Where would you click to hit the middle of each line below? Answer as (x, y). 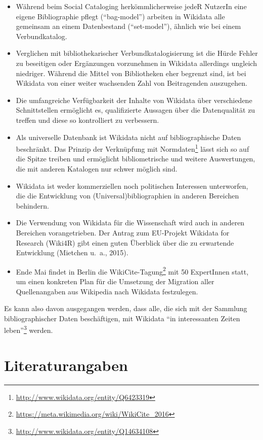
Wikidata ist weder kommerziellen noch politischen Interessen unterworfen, (132, 185)
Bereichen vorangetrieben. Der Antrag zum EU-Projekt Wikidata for (123, 232)
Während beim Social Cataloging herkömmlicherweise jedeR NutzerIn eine (131, 6)
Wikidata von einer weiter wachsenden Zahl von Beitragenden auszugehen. (131, 83)
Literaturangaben (66, 365)
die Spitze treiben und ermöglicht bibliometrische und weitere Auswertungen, (136, 159)
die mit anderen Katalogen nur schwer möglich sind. (97, 168)
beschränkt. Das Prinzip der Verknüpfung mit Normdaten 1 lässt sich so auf (133, 148)
